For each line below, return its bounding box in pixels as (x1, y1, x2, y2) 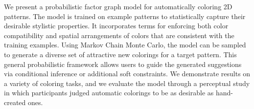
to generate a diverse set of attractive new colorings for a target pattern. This (4, 49, 237, 59)
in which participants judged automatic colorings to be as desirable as (4, 87, 214, 98)
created (4, 97, 26, 107)
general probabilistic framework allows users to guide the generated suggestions (4, 59, 242, 69)
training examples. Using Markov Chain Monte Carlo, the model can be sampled (4, 40, 246, 50)
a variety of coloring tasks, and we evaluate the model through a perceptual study (4, 78, 250, 88)
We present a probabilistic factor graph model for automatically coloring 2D (4, 1, 232, 11)
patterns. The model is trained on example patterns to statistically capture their (4, 11, 246, 21)
